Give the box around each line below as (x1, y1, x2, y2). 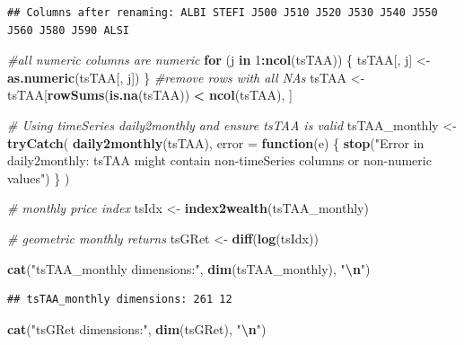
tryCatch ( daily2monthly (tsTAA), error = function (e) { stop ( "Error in (7, 133, 425, 152)
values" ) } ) (7, 168, 70, 187)
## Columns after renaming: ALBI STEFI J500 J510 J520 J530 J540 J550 (7, 6, 438, 19)
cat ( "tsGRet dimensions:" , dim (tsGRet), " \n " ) (7, 319, 267, 338)
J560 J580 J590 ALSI (7, 23, 130, 37)
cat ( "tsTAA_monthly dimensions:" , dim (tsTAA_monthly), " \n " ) (7, 259, 371, 278)
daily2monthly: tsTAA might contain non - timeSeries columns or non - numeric (7, 151, 432, 170)
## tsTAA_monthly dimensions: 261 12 (7, 293, 232, 306)
